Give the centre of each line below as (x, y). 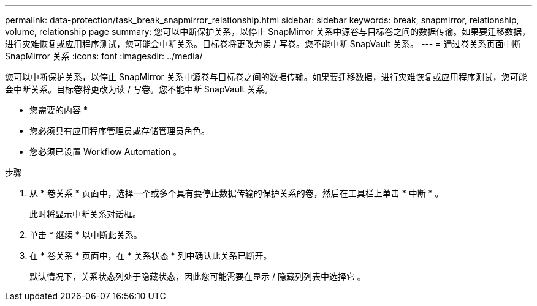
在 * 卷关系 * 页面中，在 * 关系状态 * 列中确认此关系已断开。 (151, 256)
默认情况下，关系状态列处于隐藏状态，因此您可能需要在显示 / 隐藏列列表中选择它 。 (198, 276)
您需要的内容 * (59, 110)
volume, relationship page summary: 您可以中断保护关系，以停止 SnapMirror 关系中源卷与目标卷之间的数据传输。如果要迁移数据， (268, 32)
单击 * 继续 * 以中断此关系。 (86, 235)
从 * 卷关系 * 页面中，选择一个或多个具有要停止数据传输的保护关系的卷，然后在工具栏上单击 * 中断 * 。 (237, 193)
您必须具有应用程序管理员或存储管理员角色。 (120, 131)
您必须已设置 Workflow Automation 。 (106, 151)
